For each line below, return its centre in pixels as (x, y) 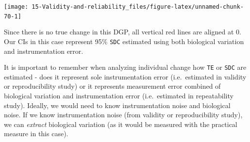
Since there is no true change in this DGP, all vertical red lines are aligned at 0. (123, 32)
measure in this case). (36, 134)
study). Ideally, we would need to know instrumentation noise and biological (117, 105)
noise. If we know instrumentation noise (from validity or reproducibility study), (123, 115)
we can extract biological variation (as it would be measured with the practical (121, 124)
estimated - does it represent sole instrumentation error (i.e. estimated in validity (125, 76)
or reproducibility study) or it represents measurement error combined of (112, 86)
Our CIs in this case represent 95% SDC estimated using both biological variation (124, 41)
